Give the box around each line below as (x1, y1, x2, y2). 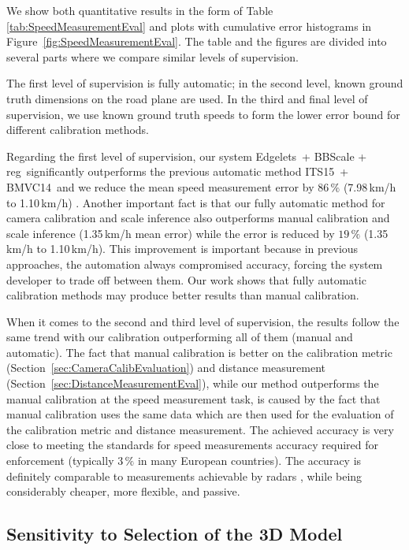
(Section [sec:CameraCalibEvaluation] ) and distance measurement (6, 359, 325, 376)
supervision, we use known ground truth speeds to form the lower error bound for (6, 106, 400, 122)
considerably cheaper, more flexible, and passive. (6, 483, 240, 500)
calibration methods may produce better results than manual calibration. (6, 287, 359, 303)
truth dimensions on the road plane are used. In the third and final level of (6, 90, 368, 106)
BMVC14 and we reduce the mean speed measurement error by (6, 178, 314, 195)
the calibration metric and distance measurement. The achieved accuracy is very (6, 421, 394, 437)
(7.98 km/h (343, 178, 396, 195)
